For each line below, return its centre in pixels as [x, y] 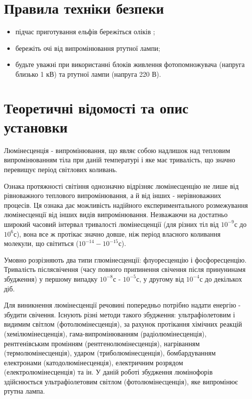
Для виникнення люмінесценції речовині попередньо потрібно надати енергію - [122, 305]
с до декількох [221, 278]
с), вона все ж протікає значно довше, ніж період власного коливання [117, 233]
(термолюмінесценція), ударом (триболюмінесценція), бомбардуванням [110, 353]
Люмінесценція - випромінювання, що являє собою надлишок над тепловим [117, 150]
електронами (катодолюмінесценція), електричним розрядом [94, 362]
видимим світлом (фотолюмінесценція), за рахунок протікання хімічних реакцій [123, 324]
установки [36, 126]
